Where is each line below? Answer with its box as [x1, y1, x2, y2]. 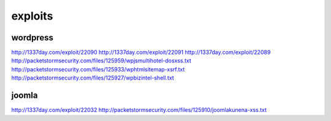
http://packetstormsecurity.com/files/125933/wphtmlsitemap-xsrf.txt [11, 65, 185, 73]
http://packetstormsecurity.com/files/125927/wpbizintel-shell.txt [11, 74, 174, 82]
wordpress [11, 32, 54, 43]
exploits [11, 9, 53, 23]
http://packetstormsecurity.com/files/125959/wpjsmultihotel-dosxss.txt [11, 57, 191, 64]
